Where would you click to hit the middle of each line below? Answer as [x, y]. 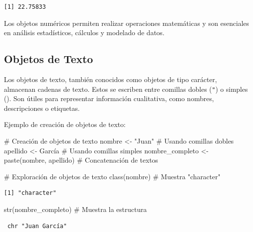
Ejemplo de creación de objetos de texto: [65, 124]
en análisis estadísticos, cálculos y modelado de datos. [84, 32]
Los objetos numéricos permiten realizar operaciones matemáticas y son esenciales [126, 23]
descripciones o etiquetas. [42, 108]
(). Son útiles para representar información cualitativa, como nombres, [109, 98]
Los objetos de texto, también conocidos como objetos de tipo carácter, [111, 79]
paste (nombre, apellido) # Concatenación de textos [81, 160]
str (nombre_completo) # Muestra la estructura [75, 209]
